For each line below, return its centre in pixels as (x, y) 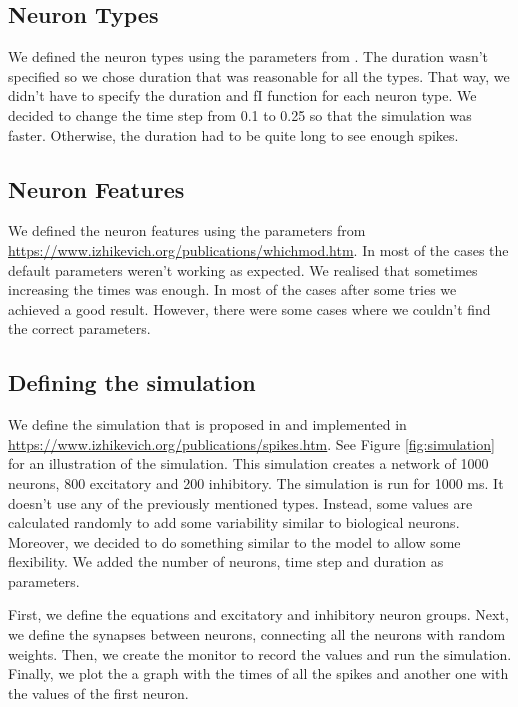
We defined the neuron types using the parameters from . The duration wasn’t (248, 56)
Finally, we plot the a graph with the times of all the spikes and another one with (258, 673)
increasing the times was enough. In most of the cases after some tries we (232, 289)
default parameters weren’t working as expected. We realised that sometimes (243, 269)
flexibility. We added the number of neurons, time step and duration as (226, 561)
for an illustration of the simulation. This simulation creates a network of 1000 (248, 463)
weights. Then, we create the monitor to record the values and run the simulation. (260, 653)
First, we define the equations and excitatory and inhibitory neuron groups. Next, (258, 614)
